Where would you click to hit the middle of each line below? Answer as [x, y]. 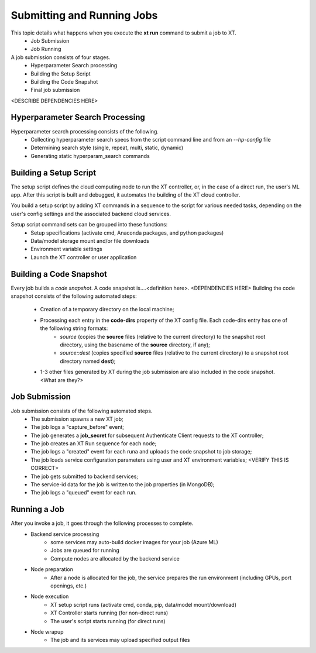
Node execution [50, 596]
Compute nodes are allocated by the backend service [115, 558]
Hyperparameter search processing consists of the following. [85, 131]
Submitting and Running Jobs [84, 15]
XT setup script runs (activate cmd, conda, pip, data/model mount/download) [144, 604]
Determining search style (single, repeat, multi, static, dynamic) [107, 148]
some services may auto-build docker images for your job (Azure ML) [135, 542]
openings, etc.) [69, 586]
